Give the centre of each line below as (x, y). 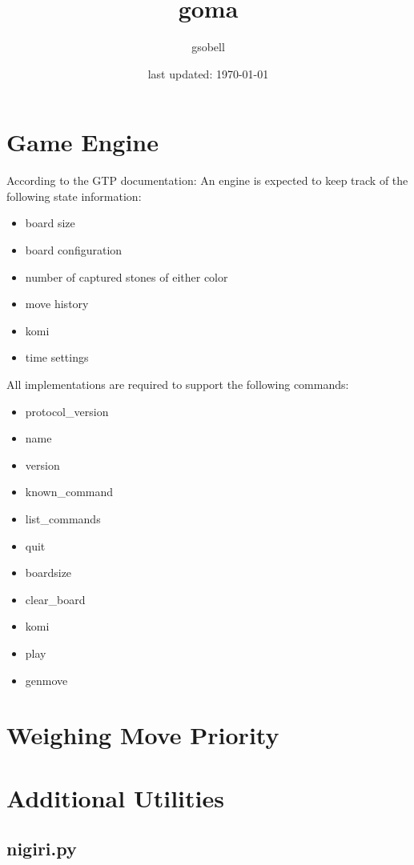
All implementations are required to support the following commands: (178, 384)
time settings (57, 357)
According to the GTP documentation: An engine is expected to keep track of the (207, 180)
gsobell (208, 47)
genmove (46, 680)
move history (57, 304)
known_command (69, 492)
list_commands (63, 518)
